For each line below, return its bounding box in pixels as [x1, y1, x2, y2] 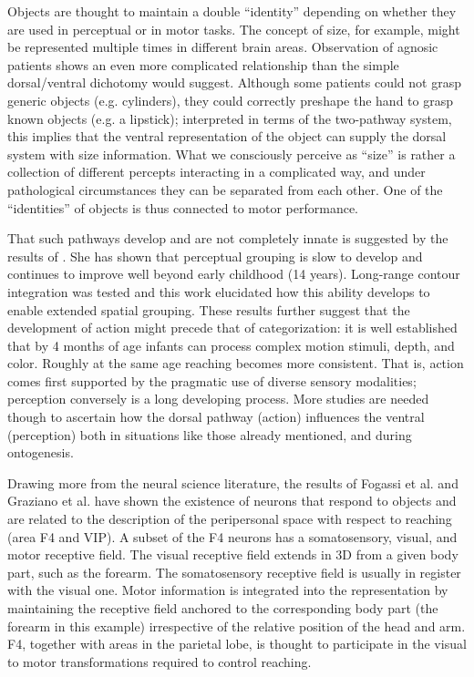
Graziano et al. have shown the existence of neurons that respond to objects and [7, 491, 457, 510]
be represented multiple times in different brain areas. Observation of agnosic [7, 37, 438, 56]
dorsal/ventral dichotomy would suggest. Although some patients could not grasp [7, 73, 461, 92]
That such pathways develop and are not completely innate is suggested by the [7, 229, 448, 248]
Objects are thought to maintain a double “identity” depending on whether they [7, 2, 457, 20]
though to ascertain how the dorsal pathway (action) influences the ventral [7, 407, 425, 426]
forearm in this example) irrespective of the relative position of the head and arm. [7, 616, 466, 635]
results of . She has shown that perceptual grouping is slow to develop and [7, 246, 423, 265]
